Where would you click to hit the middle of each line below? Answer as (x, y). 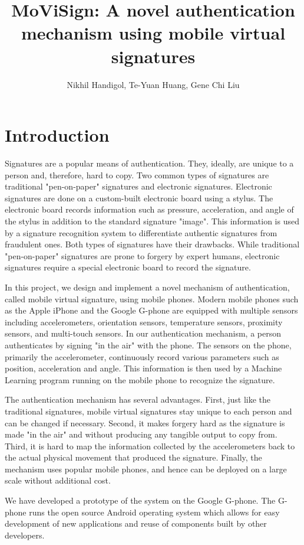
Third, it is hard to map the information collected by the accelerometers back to (150, 446)
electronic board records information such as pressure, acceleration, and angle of (149, 209)
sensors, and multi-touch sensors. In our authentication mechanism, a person (143, 333)
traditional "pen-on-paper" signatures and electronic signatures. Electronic (138, 186)
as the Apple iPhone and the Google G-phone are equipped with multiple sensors (151, 310)
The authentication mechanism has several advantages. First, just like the (138, 399)
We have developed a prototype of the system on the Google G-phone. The (140, 500)
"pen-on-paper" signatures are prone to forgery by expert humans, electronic (142, 255)
